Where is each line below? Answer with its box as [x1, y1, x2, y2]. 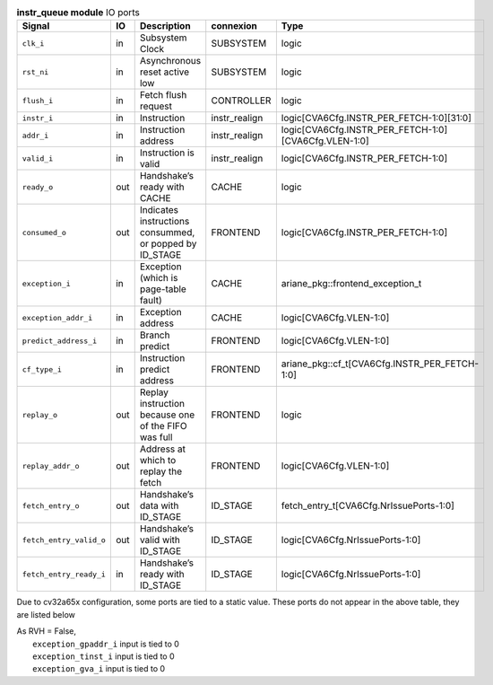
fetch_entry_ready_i [22, 569, 107, 579]
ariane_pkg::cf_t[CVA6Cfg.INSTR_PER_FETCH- [281, 357, 480, 370]
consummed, [139, 226, 195, 239]
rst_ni [22, 67, 49, 76]
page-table [139, 283, 187, 295]
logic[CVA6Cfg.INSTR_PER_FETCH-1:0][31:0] [281, 112, 472, 125]
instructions [139, 215, 190, 228]
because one [139, 408, 195, 421]
